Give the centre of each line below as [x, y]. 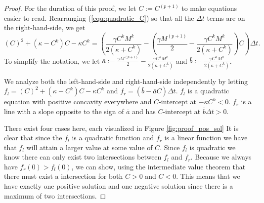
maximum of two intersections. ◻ [55, 195]
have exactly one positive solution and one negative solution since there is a [119, 186]
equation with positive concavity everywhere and [78, 101]
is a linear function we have [206, 138]
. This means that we [208, 176]
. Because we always [221, 157]
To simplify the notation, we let [52, 61]
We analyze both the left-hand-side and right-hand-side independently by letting [126, 81]
